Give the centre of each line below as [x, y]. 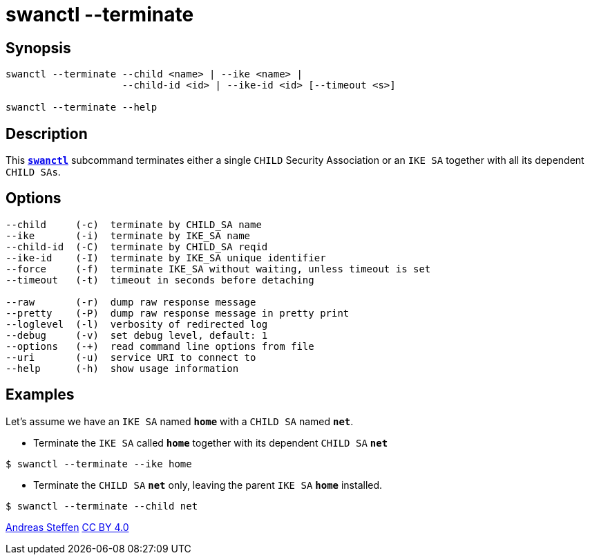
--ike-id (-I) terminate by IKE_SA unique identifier [166, 258]
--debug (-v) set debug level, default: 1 [137, 335]
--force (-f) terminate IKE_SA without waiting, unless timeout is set [218, 269]
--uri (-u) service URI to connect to [131, 357]
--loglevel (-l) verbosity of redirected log [137, 324]
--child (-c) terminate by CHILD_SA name [134, 224]
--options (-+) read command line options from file [160, 346]
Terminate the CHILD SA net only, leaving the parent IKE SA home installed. [208, 485]
